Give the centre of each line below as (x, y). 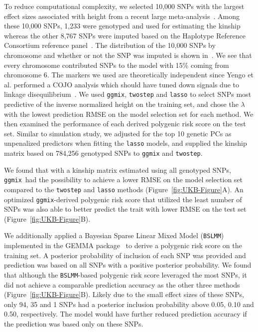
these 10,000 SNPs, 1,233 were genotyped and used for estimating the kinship (122, 26)
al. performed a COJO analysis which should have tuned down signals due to (122, 84)
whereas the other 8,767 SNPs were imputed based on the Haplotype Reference (125, 35)
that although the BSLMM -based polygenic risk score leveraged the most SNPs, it (126, 274)
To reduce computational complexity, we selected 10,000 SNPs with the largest (124, 6)
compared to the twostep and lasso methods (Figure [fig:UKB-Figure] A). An (124, 189)
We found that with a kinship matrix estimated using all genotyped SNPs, (118, 169)
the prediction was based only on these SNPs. (74, 323)
